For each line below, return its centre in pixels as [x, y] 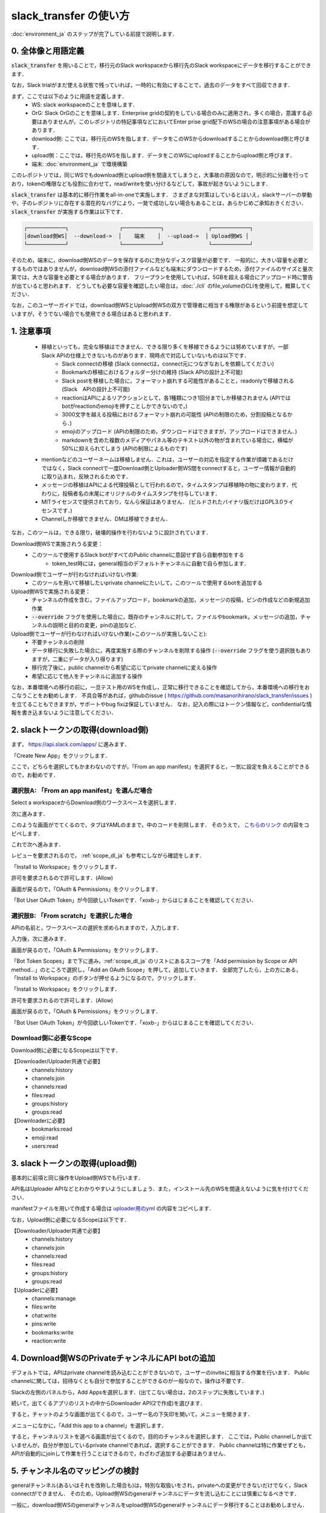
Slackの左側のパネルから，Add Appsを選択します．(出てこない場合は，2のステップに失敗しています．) [138, 1392]
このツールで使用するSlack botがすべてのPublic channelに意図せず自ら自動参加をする [138, 555]
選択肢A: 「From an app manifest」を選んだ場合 [82, 791]
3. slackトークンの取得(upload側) [74, 1163]
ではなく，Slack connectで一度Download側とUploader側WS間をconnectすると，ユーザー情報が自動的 [168, 468]
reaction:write [49, 1341]
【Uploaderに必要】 [36, 1290]
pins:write [44, 1324]
